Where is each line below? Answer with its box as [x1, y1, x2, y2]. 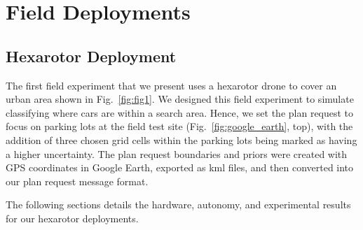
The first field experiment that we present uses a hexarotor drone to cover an [6, 78, 337, 92]
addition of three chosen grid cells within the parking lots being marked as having [6, 132, 357, 147]
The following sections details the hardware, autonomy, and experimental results [6, 197, 351, 212]
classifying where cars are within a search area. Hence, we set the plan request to [6, 105, 354, 120]
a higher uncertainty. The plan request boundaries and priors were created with [6, 146, 348, 161]
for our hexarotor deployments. [6, 210, 139, 225]
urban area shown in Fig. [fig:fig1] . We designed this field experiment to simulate [6, 92, 354, 106]
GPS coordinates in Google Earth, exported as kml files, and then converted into [6, 160, 354, 175]
